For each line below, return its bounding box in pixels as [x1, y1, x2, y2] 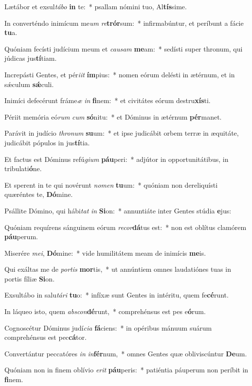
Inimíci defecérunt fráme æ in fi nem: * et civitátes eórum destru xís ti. [4, 95, 211, 105]
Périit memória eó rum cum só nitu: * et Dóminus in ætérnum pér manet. [4, 111, 222, 122]
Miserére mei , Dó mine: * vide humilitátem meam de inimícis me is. [4, 247, 206, 258]
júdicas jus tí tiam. [4, 53, 57, 63]
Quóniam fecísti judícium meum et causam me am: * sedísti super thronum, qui [4, 43, 243, 53]
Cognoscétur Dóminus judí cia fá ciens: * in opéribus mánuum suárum [4, 322, 212, 333]
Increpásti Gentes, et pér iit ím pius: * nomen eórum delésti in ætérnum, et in [4, 69, 235, 79]
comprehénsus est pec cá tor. [4, 332, 87, 342]
